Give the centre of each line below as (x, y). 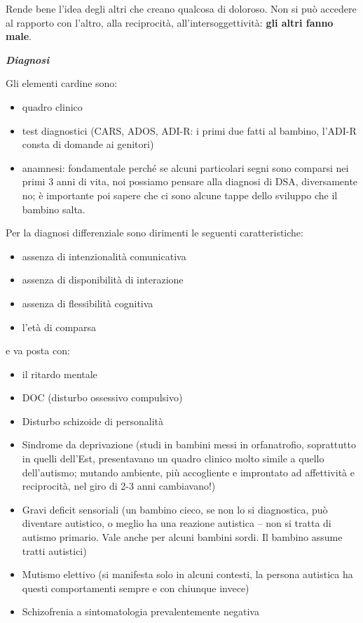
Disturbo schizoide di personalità (93, 421)
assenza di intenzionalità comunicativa (104, 256)
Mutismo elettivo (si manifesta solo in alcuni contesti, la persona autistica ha (187, 574)
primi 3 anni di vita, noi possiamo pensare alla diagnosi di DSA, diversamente (190, 181)
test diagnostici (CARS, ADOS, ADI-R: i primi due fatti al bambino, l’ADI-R (189, 130)
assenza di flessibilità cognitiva (88, 303)
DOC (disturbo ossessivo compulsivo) (102, 397)
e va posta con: (38, 350)
